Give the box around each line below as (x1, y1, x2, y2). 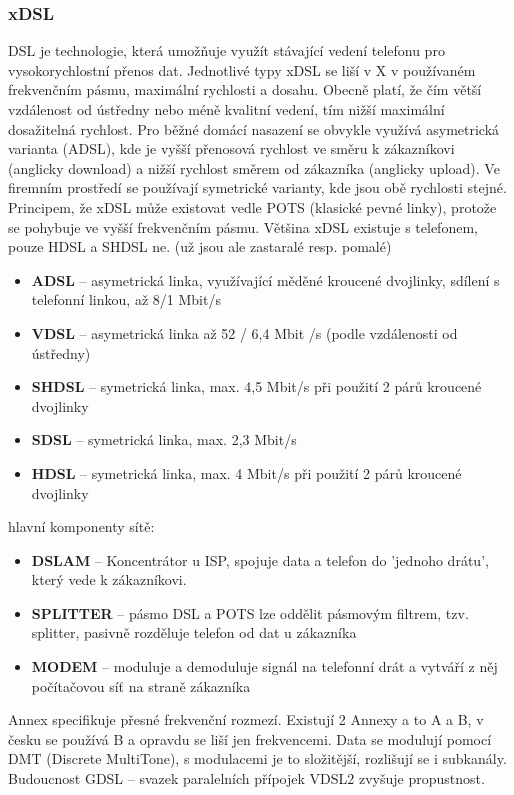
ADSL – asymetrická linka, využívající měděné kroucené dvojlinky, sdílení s (31, 269, 500, 290)
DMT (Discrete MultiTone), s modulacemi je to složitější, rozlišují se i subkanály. (8, 748, 507, 769)
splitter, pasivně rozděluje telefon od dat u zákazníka (31, 622, 357, 643)
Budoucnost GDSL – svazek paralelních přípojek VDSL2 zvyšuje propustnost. (8, 768, 485, 789)
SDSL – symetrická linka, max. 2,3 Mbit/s (31, 429, 297, 450)
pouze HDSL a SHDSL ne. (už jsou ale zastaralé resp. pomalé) (8, 236, 392, 257)
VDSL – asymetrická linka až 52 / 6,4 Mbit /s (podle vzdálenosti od (31, 322, 458, 343)
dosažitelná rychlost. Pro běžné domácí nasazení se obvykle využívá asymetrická (8, 118, 500, 139)
